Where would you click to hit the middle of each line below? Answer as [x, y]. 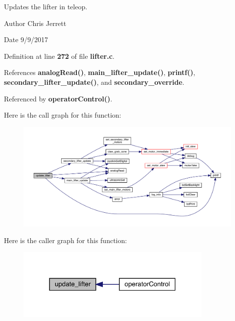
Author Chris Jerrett [35, 23]
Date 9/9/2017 [26, 39]
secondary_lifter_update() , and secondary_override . [94, 82]
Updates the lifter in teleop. [46, 6]
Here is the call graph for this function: [63, 115]
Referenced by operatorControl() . [58, 98]
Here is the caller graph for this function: [66, 240]
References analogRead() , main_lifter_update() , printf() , [100, 72]
